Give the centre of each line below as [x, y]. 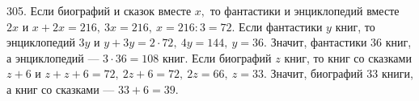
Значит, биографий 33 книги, [342, 73]
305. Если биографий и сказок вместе [99, 10]
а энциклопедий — [53, 57]
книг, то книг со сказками [348, 57]
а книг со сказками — [61, 89]
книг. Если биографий [217, 57]
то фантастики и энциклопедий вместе [305, 10]
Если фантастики [281, 26]
